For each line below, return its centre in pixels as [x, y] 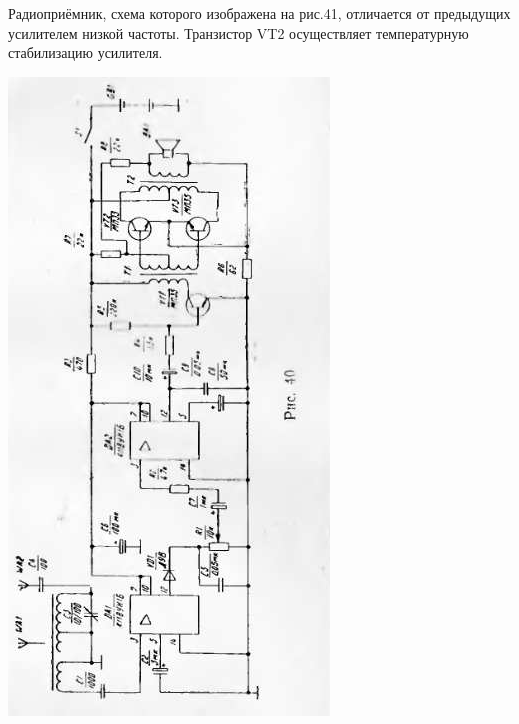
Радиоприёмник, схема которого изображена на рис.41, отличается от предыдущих [259, 13]
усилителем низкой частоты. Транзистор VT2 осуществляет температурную [238, 32]
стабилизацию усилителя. [85, 52]
